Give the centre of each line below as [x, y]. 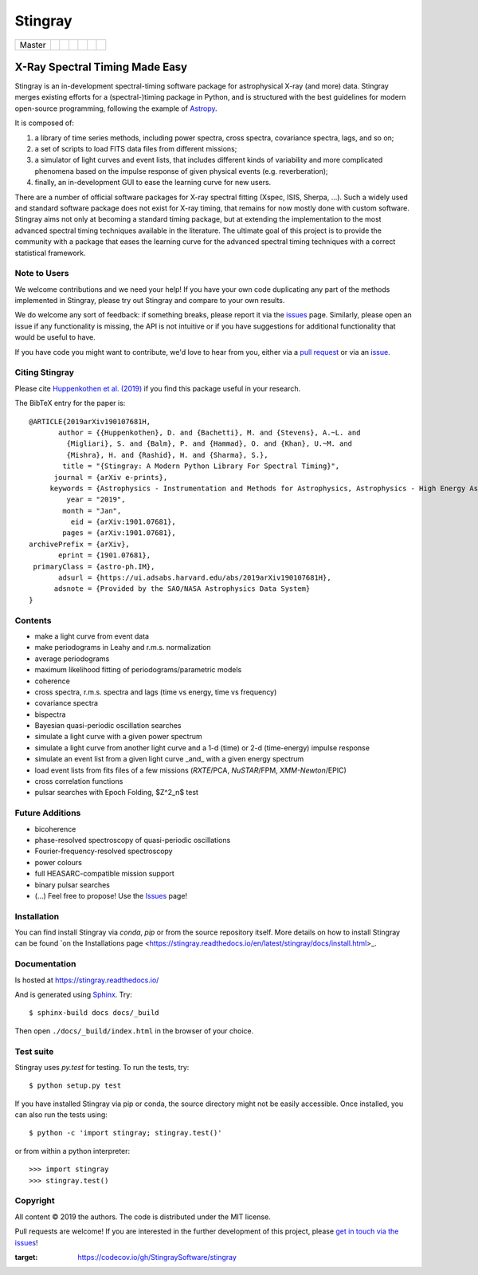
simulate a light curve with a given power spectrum [118, 737]
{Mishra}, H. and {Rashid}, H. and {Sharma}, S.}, [167, 455]
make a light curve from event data [92, 636]
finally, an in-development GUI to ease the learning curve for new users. [153, 183]
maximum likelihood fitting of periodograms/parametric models [138, 670]
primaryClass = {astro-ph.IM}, [94, 567]
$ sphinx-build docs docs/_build [94, 1013]
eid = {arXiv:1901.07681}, [123, 522]
